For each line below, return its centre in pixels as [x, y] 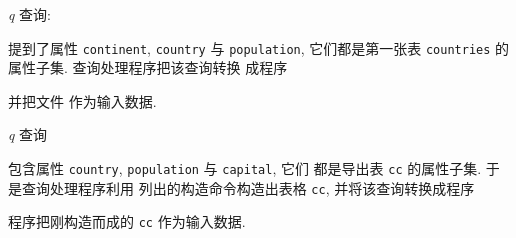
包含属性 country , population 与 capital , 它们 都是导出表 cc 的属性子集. [245, 168]
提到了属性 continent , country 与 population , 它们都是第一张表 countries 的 [259, 47]
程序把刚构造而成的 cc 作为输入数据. [127, 221]
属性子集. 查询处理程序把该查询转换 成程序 [148, 67]
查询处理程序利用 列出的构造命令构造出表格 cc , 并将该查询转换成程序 [248, 187]
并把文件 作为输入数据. [82, 100]
